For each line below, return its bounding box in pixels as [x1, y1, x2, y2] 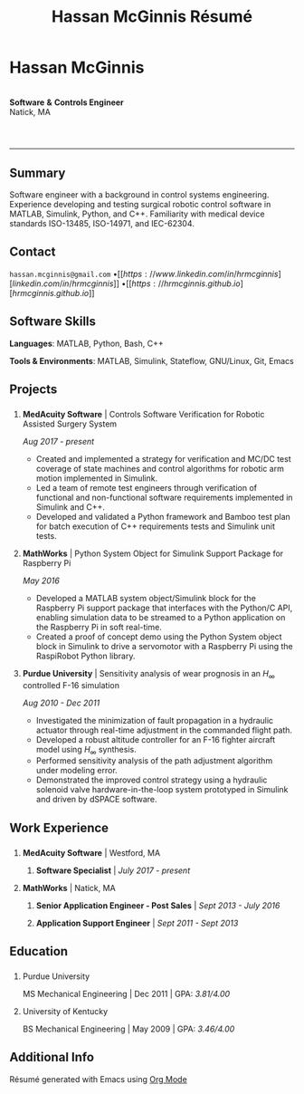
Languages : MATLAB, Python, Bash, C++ [9, 338, 165, 349]
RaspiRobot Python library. [35, 650, 136, 661]
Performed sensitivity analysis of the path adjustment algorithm [35, 755, 273, 766]
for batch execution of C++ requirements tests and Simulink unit [35, 521, 276, 532]
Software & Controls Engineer [9, 97, 124, 108]
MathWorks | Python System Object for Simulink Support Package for [22, 548, 284, 559]
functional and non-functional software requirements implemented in [35, 492, 293, 503]
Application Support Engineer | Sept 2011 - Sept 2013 [35, 917, 239, 928]
